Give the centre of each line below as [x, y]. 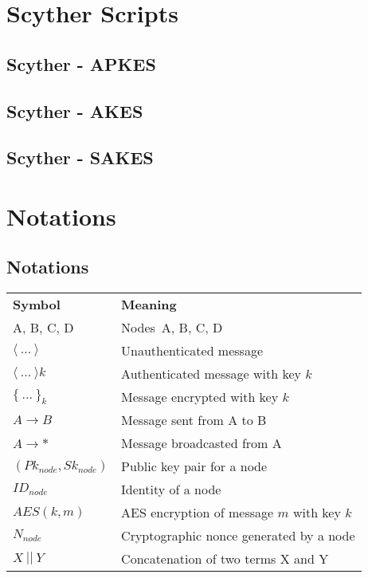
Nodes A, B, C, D [172, 328]
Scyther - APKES [81, 63]
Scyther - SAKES [80, 157]
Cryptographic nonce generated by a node [238, 536]
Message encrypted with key [200, 397]
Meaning [149, 305]
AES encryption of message [198, 513]
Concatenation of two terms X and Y [225, 559]
